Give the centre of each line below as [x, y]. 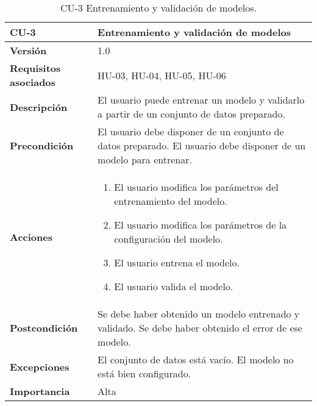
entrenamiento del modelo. [171, 201]
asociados [33, 82]
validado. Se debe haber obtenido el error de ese [200, 328]
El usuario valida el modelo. [174, 286]
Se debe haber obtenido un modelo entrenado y [199, 314]
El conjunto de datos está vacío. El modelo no [196, 359]
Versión [28, 50]
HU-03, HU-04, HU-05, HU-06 [162, 75]
